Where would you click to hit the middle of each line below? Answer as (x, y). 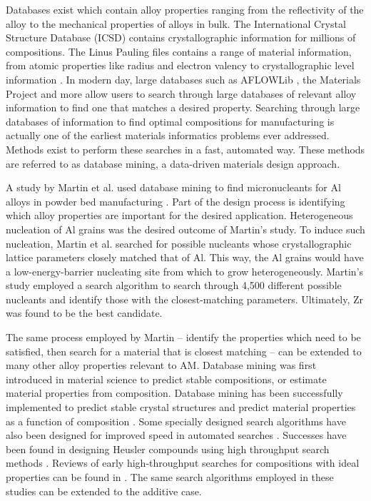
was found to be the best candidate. (84, 313)
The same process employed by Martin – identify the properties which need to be (183, 337)
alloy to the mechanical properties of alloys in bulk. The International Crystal (176, 23)
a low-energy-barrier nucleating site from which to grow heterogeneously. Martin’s (185, 271)
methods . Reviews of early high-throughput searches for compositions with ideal (183, 463)
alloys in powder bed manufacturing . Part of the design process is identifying (176, 201)
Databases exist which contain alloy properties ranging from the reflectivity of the (185, 9)
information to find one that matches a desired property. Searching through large (183, 107)
